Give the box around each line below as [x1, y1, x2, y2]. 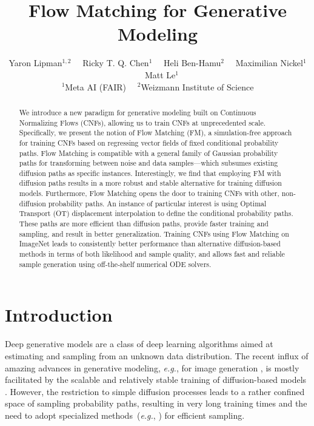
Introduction [5, 302, 113, 327]
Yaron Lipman [8, 56, 62, 69]
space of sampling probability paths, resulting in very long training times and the [5, 397, 307, 410]
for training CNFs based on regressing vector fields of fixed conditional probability [19, 137, 279, 147]
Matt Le [144, 68, 176, 81]
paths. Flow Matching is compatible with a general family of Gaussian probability [19, 147, 278, 158]
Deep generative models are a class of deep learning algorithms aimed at [5, 337, 273, 350]
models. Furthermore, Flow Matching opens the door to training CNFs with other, [19, 188, 279, 198]
